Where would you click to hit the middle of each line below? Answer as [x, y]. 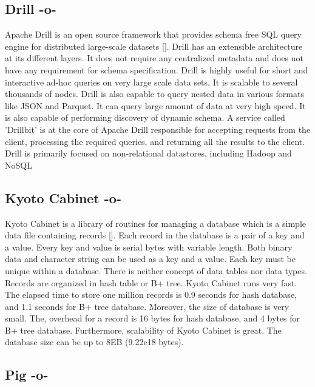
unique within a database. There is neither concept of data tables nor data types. [156, 270]
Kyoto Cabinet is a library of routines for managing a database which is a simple [155, 223]
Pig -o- [27, 375]
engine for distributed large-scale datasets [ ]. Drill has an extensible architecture [154, 46]
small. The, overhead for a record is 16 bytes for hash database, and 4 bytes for [153, 318]
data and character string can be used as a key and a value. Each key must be [150, 259]
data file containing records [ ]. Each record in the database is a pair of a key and [155, 235]
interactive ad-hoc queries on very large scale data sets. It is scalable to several [151, 82]
